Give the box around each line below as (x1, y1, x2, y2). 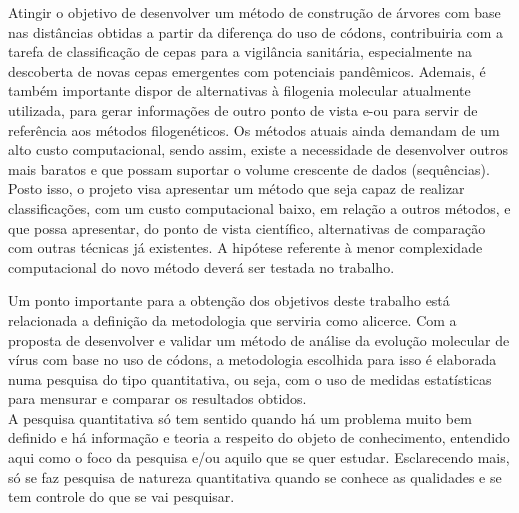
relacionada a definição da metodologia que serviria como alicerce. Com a (8, 309, 457, 330)
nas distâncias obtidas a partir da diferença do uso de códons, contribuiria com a (8, 21, 503, 42)
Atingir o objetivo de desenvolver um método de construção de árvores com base (8, 2, 501, 22)
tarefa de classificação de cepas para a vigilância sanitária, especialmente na (8, 41, 473, 62)
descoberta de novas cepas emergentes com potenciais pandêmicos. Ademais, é (8, 60, 486, 81)
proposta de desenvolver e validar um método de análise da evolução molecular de (8, 329, 510, 350)
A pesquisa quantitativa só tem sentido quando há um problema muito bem (8, 407, 472, 428)
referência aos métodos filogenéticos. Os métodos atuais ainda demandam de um (8, 119, 500, 140)
